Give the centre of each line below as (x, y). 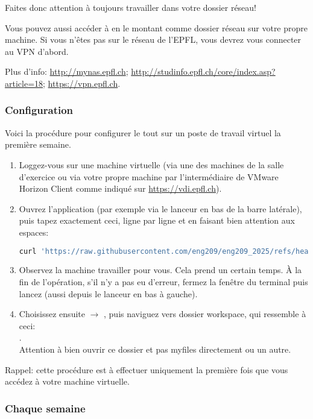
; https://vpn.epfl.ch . (82, 83)
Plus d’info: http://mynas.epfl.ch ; (67, 71)
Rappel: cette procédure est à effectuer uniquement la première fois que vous (147, 369)
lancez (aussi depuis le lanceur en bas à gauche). (108, 293)
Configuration (39, 110)
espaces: (34, 232)
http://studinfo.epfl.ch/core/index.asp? (203, 71)
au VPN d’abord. (37, 51)
